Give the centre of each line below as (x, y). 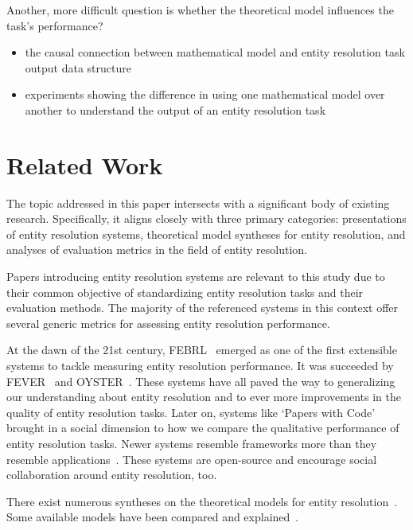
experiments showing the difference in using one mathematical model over (205, 94)
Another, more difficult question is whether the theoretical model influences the (200, 10)
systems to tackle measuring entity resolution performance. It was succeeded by (200, 366)
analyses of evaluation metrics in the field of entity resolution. (157, 249)
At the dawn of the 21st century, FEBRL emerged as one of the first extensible (202, 350)
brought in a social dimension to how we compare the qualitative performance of (203, 428)
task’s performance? (55, 25)
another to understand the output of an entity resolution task (175, 109)
